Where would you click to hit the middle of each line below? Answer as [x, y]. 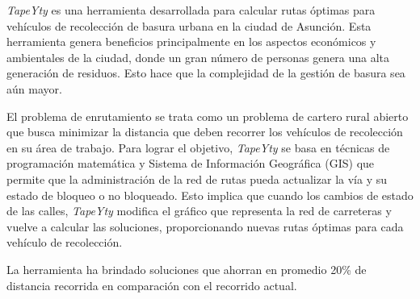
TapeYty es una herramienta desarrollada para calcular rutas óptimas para [191, 10]
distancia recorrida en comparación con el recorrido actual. [152, 285]
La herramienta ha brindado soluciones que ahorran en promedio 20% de [187, 269]
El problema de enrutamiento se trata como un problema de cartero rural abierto [208, 116]
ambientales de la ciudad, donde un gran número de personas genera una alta [198, 57]
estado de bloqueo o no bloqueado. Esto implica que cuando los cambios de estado [210, 195]
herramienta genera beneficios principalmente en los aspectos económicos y [191, 42]
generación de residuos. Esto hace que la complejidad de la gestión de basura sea [206, 73]
